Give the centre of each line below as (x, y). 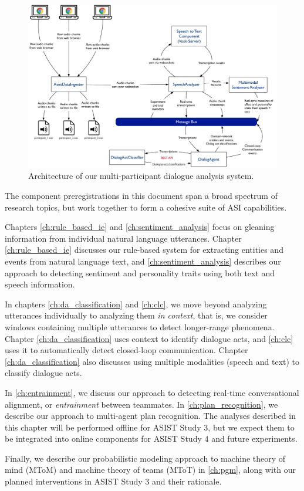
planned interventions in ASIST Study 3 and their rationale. (113, 481)
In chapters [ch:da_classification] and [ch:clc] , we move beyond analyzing (136, 304)
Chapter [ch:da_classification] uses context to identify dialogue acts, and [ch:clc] (149, 338)
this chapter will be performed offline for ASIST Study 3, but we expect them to (150, 427)
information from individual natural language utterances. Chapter (123, 238)
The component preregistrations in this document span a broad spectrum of (141, 196)
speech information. (40, 284)
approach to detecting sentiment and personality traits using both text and (140, 272)
